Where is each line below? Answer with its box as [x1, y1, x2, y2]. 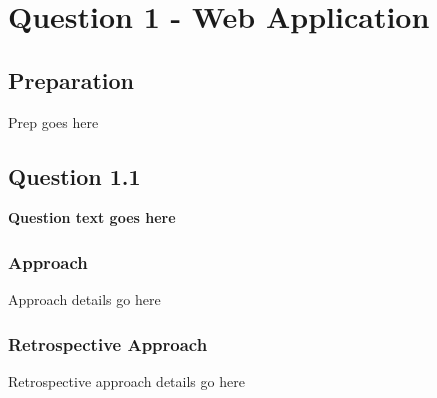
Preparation [8, 64, 134, 95]
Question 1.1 [8, 160, 141, 191]
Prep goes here [8, 111, 99, 132]
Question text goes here [8, 207, 176, 228]
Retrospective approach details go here [8, 371, 245, 391]
